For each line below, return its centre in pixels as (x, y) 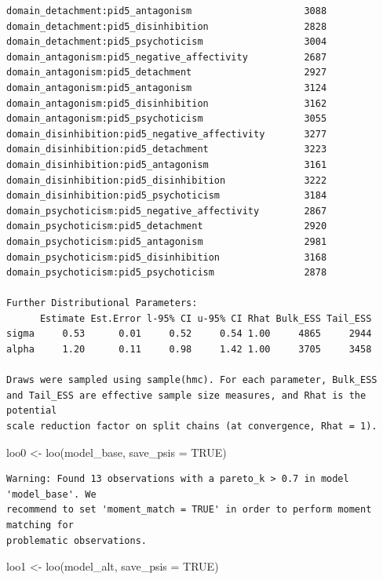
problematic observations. (77, 540)
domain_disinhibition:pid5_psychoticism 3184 (167, 196)
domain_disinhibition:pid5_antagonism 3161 (167, 164)
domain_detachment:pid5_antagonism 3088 (167, 11)
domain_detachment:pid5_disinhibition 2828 (167, 26)
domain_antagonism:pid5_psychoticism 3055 (167, 119)
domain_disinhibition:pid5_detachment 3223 (167, 150)
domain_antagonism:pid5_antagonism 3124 (167, 88)
